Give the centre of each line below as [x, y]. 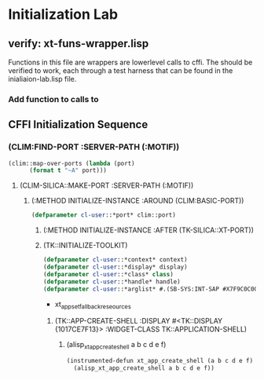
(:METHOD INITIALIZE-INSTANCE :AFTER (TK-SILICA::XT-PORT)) [148, 230]
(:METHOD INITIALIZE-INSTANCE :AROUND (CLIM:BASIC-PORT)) [137, 201]
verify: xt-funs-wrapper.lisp [79, 44]
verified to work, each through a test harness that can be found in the [121, 71]
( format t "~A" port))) [68, 170]
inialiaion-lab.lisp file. [42, 79]
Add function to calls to [54, 99]
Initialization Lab [63, 15]
